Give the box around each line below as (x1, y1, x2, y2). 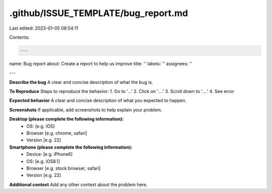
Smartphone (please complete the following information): (9, 144, 133, 150)
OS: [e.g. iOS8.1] (26, 158, 60, 164)
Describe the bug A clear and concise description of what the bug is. (9, 79, 153, 85)
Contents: (9, 34, 30, 40)
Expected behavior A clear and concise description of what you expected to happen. (9, 98, 186, 104)
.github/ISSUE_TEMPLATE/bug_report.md (9, 8, 188, 19)
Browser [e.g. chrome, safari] (26, 130, 88, 136)
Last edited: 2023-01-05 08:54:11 (9, 25, 79, 31)
